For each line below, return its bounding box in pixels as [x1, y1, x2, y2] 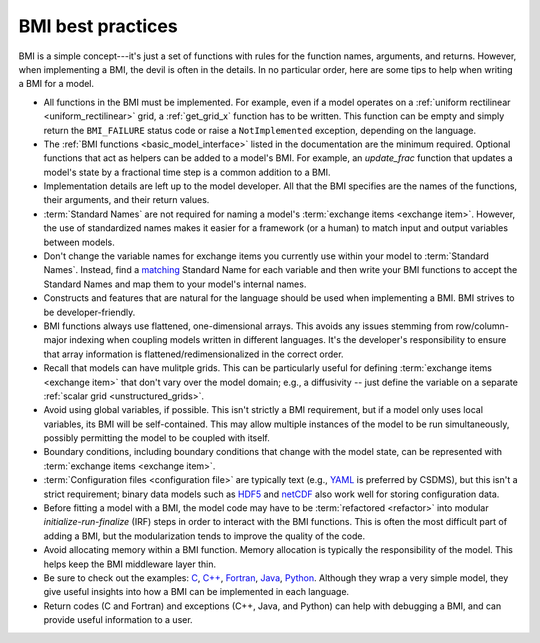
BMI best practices [18, 15, 179, 37]
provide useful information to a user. [43, 614, 194, 626]
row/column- [455, 320, 510, 332]
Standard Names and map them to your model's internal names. [43, 278, 307, 290]
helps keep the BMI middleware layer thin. [43, 558, 217, 570]
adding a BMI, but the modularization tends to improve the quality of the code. [43, 530, 365, 542]
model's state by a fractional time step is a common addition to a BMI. [43, 166, 331, 178]
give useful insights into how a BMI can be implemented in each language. [43, 586, 350, 598]
